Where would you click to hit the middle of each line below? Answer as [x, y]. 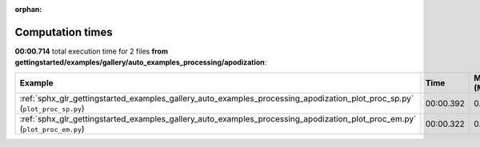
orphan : [28, 9]
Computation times [64, 32]
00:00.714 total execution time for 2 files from [91, 51]
